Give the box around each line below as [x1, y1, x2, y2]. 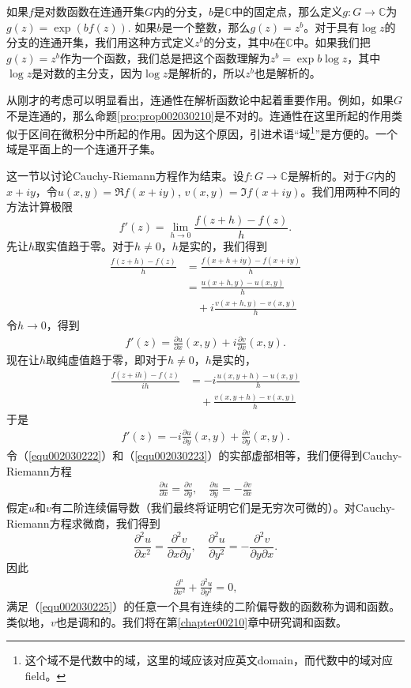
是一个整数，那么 [161, 18, 251, 35]
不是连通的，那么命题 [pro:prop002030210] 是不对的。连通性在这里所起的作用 [6, 107, 392, 123]
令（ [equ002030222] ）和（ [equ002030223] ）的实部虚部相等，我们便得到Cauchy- [6, 447, 402, 464]
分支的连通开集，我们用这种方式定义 [6, 34, 194, 51]
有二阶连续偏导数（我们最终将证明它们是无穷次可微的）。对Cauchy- [51, 499, 395, 516]
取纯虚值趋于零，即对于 [46, 352, 168, 368]
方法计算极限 [6, 198, 73, 215]
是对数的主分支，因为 [32, 65, 143, 81]
